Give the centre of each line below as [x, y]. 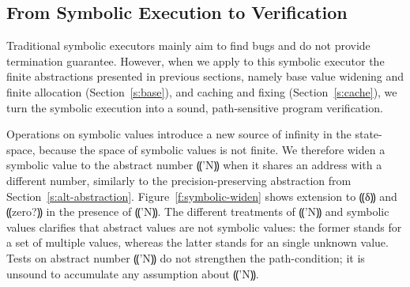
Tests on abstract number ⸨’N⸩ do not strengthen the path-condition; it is [186, 257]
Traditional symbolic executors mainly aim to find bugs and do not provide [188, 45]
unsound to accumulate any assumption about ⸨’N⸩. [133, 273]
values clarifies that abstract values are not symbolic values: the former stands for [204, 227]
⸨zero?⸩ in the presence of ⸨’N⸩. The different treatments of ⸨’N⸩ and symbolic [198, 211]
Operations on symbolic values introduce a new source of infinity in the [179, 134]
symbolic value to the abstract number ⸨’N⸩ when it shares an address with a [194, 165]
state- [369, 134]
